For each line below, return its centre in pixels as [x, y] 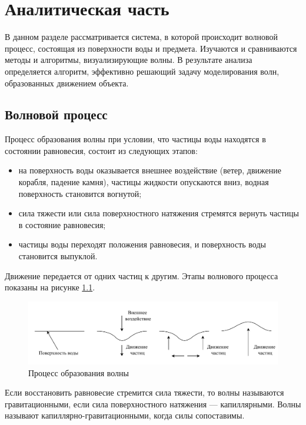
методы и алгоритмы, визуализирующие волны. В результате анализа [129, 60]
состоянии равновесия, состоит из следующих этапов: [101, 150]
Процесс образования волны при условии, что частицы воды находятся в [135, 139]
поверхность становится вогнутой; [80, 193]
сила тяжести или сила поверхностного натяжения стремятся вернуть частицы [159, 213]
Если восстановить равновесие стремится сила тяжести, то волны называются [144, 392]
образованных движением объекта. [67, 83]
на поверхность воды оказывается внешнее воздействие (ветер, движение [150, 170]
